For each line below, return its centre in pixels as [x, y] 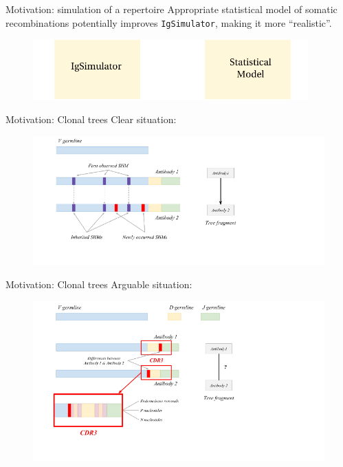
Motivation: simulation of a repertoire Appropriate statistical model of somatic [171, 9]
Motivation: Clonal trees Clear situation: [91, 119]
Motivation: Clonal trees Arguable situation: [99, 284]
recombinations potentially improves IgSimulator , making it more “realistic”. [169, 22]
